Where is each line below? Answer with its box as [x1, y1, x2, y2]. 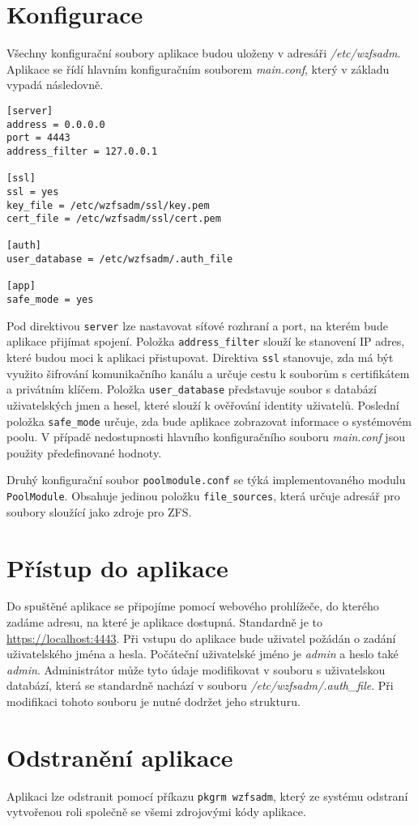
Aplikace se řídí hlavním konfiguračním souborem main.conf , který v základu [6, 60, 390, 77]
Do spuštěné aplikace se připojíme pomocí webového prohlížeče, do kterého [6, 597, 379, 614]
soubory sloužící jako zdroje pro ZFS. [6, 503, 192, 520]
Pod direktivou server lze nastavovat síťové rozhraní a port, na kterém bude [6, 317, 388, 334]
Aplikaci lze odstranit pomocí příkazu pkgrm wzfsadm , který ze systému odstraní [6, 787, 408, 804]
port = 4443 [6, 132, 70, 144]
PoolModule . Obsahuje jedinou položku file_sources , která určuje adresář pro [6, 487, 400, 504]
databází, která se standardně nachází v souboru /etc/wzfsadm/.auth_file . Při [6, 677, 394, 694]
